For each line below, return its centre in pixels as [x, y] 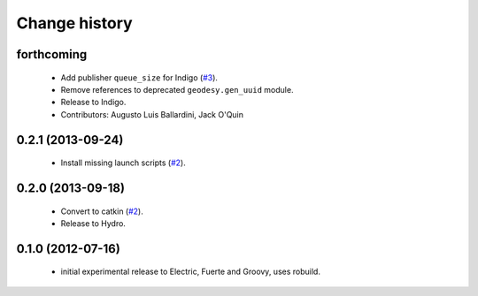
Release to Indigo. [93, 102]
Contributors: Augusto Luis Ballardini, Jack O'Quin [152, 114]
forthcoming [52, 54]
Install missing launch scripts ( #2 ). [123, 163]
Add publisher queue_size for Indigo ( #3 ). [139, 77]
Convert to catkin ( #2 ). [102, 211]
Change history [74, 23]
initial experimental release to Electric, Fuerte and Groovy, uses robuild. [190, 272]
